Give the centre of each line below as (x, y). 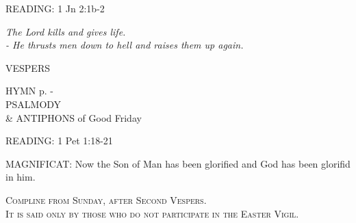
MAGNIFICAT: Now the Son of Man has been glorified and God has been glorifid (178, 163)
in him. (21, 177)
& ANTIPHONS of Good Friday (74, 117)
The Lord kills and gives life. (66, 31)
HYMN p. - (29, 91)
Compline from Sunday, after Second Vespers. (106, 199)
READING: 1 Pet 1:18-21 (59, 141)
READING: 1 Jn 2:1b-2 (55, 8)
